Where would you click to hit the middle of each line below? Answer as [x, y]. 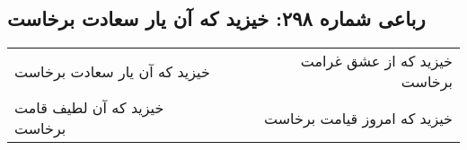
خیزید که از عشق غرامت [376, 61]
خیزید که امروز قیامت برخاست [358, 118]
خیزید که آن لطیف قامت [89, 108]
